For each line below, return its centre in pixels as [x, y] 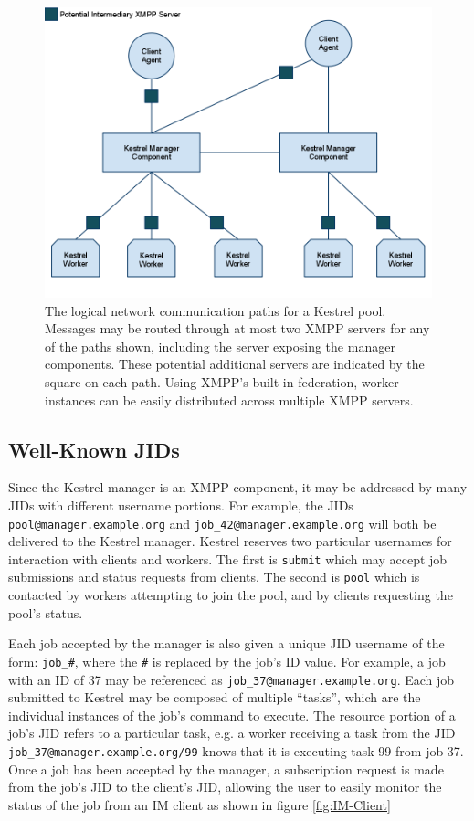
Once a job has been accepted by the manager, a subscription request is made [226, 768]
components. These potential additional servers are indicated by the [235, 364]
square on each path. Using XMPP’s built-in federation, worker [222, 381]
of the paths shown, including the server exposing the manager [220, 346]
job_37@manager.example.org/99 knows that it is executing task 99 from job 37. [236, 750]
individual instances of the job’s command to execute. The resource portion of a [232, 715]
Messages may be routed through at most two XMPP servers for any [237, 328]
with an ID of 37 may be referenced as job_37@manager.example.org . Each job [232, 679]
